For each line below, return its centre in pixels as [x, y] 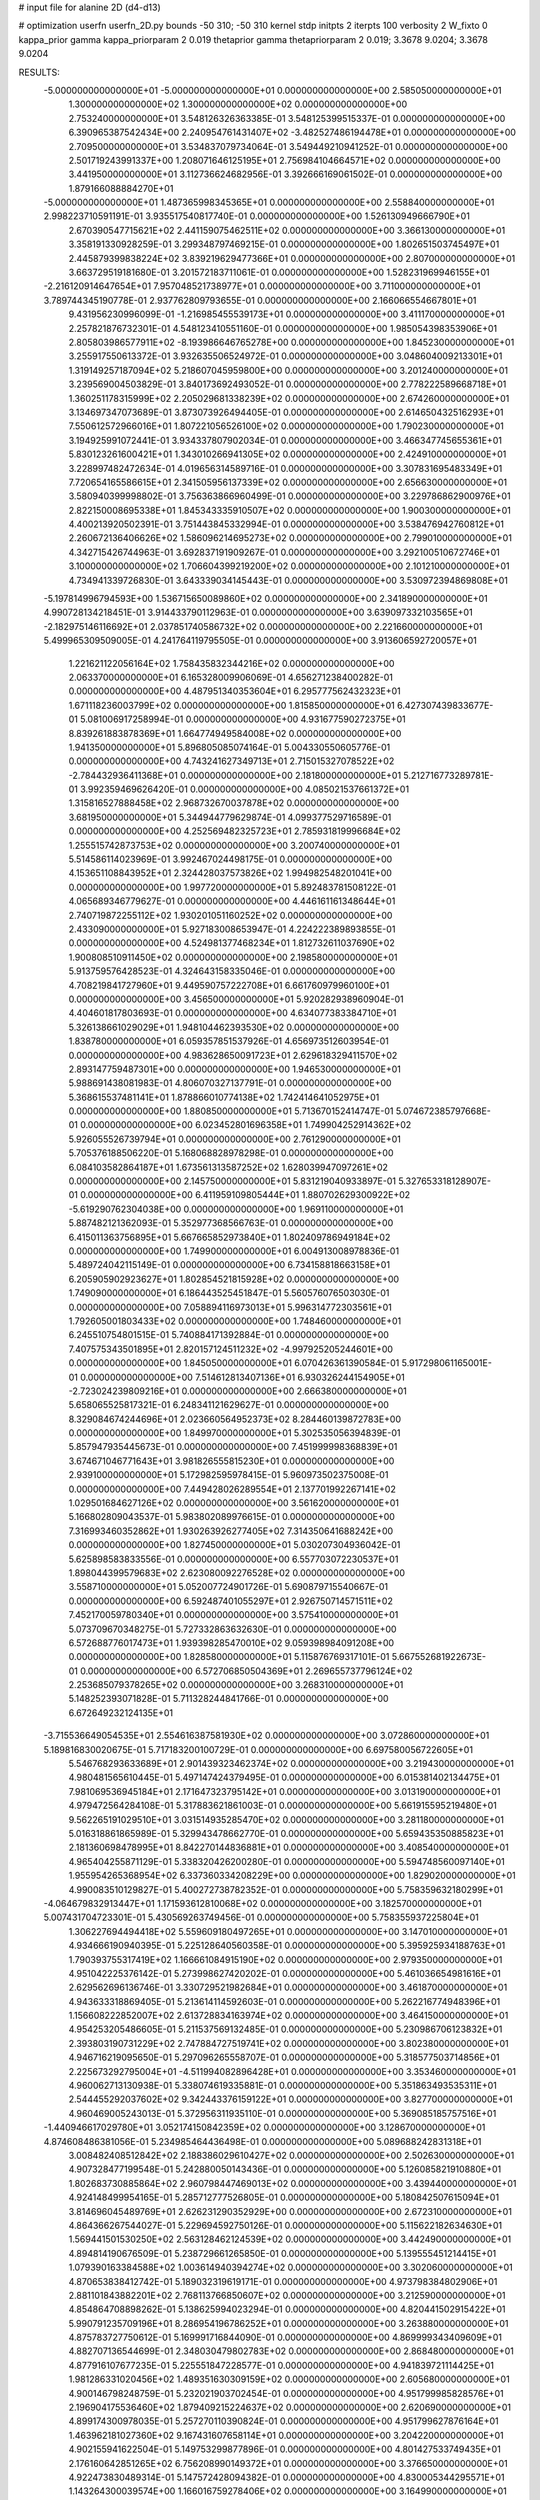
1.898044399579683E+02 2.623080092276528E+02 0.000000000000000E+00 [236, 1572]
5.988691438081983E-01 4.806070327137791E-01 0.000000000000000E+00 [230, 1083]
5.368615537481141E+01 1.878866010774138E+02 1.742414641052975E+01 [224, 1097]
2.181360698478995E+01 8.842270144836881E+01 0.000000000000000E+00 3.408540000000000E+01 [288, 1847]
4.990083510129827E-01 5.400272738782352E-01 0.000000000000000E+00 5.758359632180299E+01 [286, 1889]
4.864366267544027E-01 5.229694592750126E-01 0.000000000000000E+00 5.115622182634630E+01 [285, 2225]
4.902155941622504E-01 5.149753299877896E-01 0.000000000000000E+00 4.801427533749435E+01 [285, 2449]
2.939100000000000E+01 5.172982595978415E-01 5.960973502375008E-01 [228, 1475]
